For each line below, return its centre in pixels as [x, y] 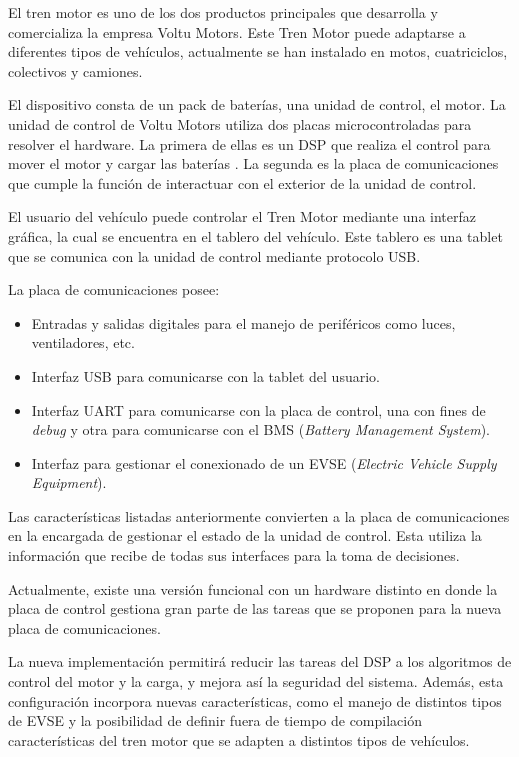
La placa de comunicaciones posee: [114, 289]
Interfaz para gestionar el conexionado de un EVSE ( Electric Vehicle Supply [264, 462]
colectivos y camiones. [75, 70]
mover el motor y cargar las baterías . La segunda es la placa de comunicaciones [253, 163]
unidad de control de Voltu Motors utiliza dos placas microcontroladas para [240, 123]
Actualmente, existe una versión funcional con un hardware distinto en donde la [253, 588]
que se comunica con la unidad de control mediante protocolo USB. [214, 255]
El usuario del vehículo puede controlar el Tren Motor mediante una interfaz [242, 216]
